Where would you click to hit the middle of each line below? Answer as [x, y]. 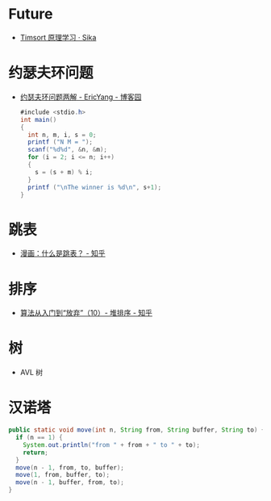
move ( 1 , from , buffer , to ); [63, 475]
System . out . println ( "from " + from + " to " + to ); [111, 445]
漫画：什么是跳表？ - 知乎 [63, 253]
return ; [35, 453]
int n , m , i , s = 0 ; [62, 135]
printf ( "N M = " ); [60, 142]
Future [31, 14]
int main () [38, 119]
